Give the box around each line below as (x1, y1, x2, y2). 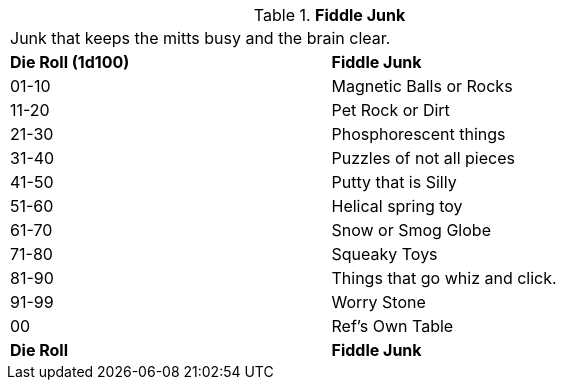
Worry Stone (331, 292, 426, 312)
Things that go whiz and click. (331, 268, 557, 288)
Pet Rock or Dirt (331, 100, 450, 120)
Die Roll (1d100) (10, 52, 130, 72)
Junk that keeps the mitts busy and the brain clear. (10, 28, 391, 48)
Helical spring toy (331, 196, 463, 216)
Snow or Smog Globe (331, 220, 491, 240)
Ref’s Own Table (331, 316, 454, 336)
